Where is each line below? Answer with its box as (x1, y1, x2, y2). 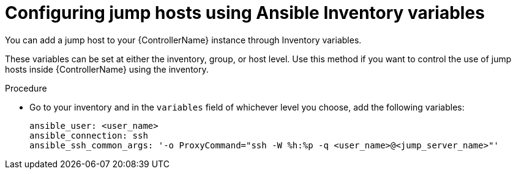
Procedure (5, 82, 47, 93)
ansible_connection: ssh (29, 130, 148, 140)
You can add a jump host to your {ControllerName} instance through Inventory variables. (5, 34, 362, 45)
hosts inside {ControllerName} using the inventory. (5, 63, 209, 74)
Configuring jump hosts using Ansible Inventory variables (5, 2, 485, 23)
